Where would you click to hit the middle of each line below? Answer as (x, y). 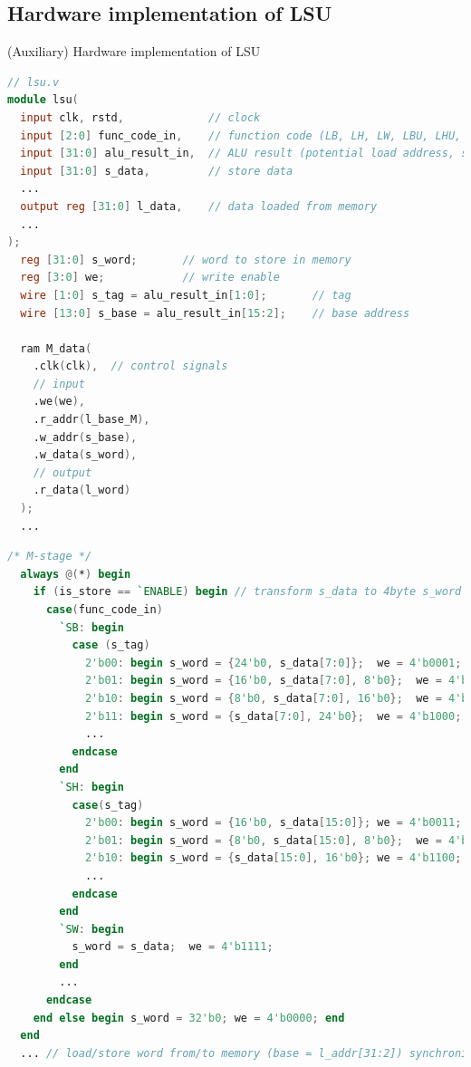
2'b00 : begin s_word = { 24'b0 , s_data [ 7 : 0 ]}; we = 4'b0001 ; (273, 663)
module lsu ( (43, 100)
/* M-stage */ (50, 557)
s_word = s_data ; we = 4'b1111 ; (173, 947)
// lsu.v (34, 82)
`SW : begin (91, 929)
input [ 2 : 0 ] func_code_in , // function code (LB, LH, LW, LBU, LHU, (241, 135)
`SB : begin (91, 627)
